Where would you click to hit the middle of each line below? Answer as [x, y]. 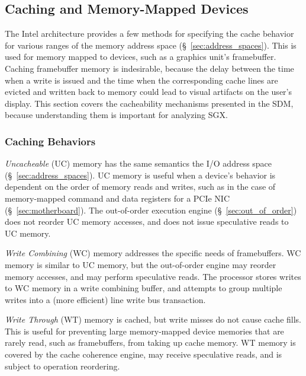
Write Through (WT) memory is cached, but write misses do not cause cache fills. [153, 319]
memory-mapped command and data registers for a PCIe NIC [117, 198]
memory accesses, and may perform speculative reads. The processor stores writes [153, 276]
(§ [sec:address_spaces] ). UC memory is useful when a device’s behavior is [140, 175]
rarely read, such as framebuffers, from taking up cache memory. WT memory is [150, 342]
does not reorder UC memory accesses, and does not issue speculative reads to [147, 222]
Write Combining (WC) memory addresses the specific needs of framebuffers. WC [153, 253]
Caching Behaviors [50, 141]
